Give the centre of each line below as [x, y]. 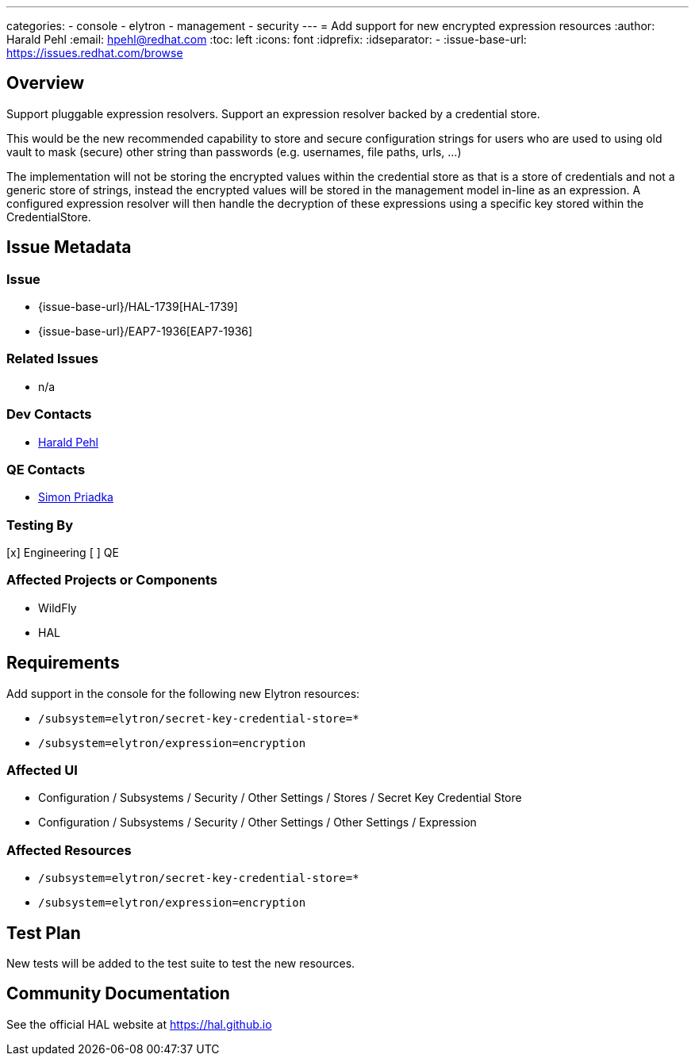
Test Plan [44, 933]
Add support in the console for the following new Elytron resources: [183, 693]
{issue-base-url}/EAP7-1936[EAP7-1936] [146, 332]
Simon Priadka [76, 497]
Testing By [40, 525]
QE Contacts [46, 469]
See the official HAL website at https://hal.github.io [139, 1024]
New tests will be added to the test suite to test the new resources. [181, 963]
